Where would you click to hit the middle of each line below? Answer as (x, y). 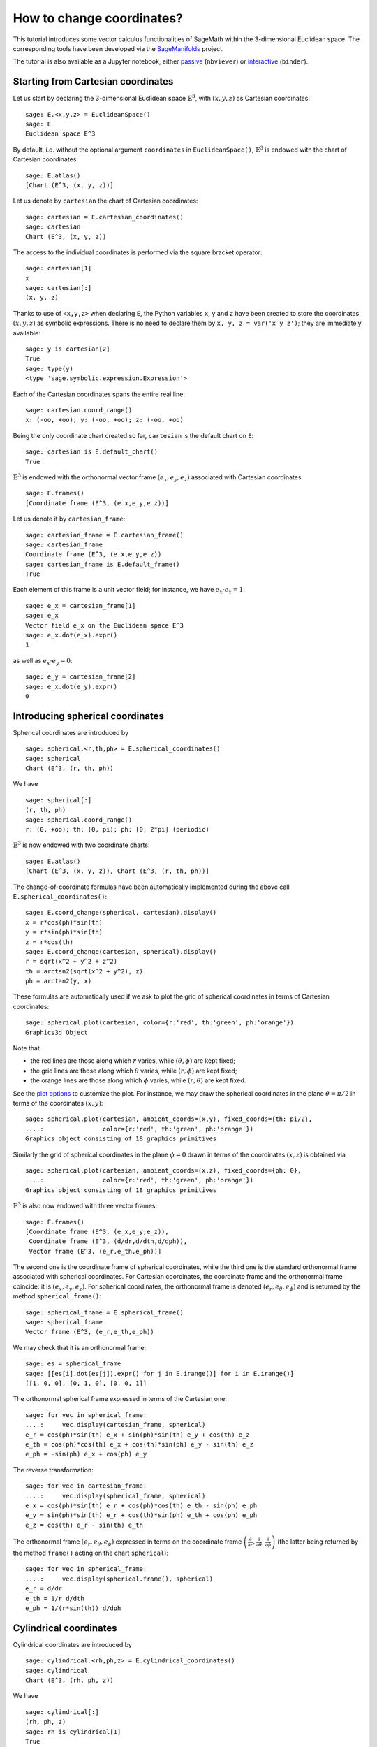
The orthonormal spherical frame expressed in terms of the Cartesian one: (120, 1399)
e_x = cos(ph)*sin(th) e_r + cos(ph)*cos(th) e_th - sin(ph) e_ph (141, 1505)
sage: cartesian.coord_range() (79, 410)
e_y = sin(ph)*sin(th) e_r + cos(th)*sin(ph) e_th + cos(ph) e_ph (141, 1515)
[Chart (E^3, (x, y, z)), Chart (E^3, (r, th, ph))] (117, 871)
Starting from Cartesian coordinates (93, 81)
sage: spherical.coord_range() (79, 820)
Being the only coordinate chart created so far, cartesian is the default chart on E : (133, 435)
